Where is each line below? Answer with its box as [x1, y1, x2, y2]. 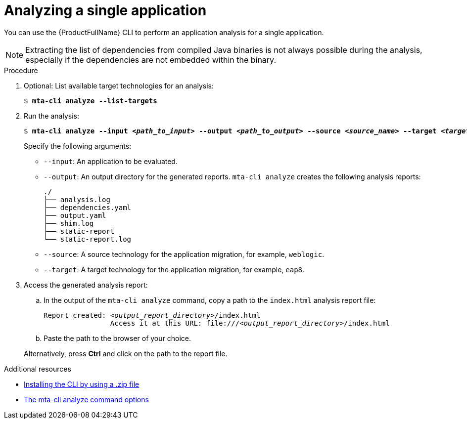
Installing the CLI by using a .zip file [24, 380, 140, 388]
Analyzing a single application [4, 2, 207, 19]
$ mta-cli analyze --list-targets [24, 96, 157, 105]
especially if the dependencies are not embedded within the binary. [25, 54, 277, 65]
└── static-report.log [44, 235, 132, 243]
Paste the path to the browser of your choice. [44, 334, 191, 342]
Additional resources [4, 364, 71, 373]
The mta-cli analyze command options [24, 395, 149, 404]
